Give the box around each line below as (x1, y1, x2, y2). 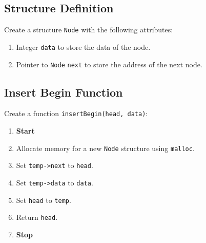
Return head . (16, 212, 58, 222)
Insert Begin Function (4, 84, 123, 100)
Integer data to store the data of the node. (16, 41, 151, 52)
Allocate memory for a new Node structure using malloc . (16, 142, 195, 153)
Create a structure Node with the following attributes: (4, 24, 173, 35)
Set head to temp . (16, 194, 71, 205)
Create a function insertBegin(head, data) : (4, 108, 148, 119)
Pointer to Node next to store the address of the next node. (16, 59, 202, 69)
